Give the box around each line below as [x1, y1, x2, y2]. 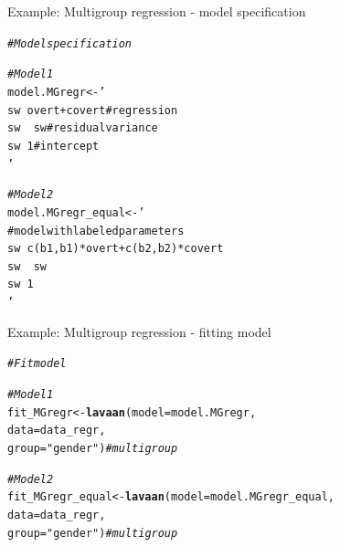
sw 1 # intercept [7, 139, 100, 153]
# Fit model [7, 357, 67, 371]
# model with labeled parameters [7, 224, 185, 237]
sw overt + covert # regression [7, 103, 178, 117]
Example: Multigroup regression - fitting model [7, 321, 271, 341]
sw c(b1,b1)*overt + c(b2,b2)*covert [7, 242, 224, 256]
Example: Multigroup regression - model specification [7, 2, 306, 20]
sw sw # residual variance [7, 121, 158, 135]
